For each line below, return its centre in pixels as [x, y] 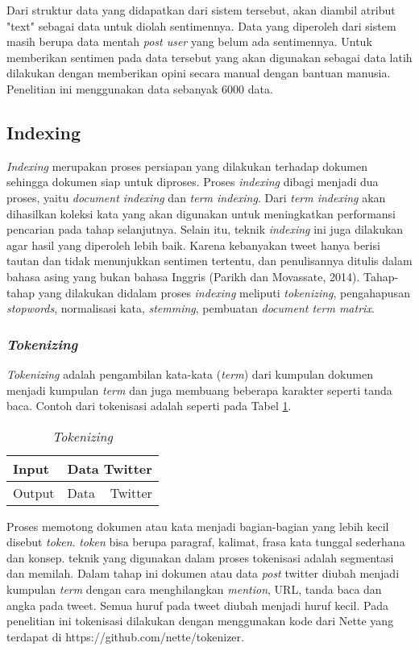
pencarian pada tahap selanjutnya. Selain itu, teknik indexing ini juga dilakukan [205, 229]
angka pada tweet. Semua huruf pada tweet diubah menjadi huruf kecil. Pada [197, 605]
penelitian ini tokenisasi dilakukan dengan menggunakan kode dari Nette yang [200, 621]
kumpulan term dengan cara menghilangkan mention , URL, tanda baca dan [194, 589]
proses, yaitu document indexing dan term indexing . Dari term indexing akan [196, 197]
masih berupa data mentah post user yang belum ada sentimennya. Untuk [189, 41]
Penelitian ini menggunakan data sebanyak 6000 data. [140, 88]
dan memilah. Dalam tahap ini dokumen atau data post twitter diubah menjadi [203, 573]
